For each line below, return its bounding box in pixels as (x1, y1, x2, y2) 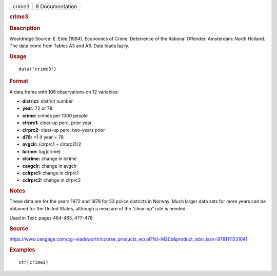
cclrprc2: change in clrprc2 (22, 177, 81, 183)
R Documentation (35, 3, 77, 10)
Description (9, 25, 41, 32)
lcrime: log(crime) (22, 148, 61, 154)
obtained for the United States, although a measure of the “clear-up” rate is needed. (9, 205, 187, 211)
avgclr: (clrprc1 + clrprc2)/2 (22, 141, 82, 147)
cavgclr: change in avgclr (22, 163, 77, 169)
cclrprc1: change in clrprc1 (22, 170, 79, 176)
